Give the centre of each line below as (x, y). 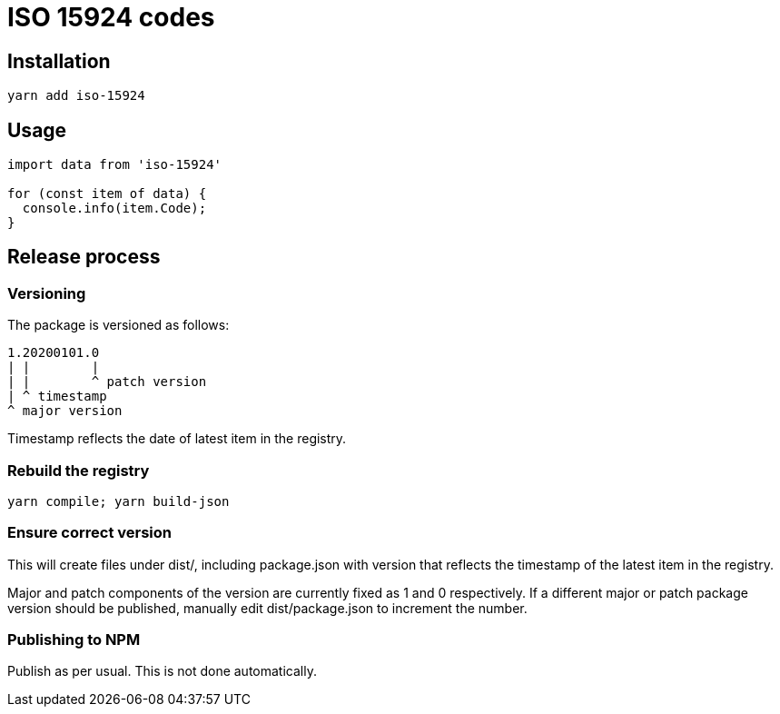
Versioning (47, 293)
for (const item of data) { (107, 194)
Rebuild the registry (79, 470)
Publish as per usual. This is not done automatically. (162, 671)
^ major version (65, 411)
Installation (59, 61)
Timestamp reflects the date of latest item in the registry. (177, 439)
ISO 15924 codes (111, 17)
